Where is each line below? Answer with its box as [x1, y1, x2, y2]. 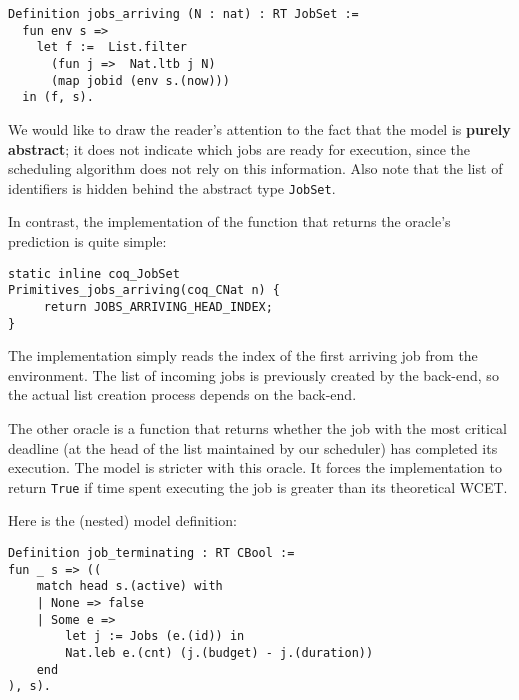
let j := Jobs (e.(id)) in [65, 629, 245, 644]
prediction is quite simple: [8, 230, 167, 251]
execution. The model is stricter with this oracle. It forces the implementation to [8, 457, 502, 478]
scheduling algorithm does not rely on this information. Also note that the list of [8, 158, 503, 179]
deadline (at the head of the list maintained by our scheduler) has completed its [8, 437, 498, 458]
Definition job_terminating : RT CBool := [8, 546, 295, 560]
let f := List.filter [36, 40, 187, 55]
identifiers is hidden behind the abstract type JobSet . [8, 177, 336, 198]
